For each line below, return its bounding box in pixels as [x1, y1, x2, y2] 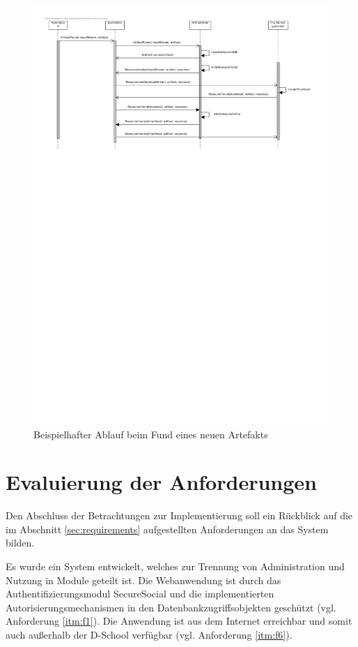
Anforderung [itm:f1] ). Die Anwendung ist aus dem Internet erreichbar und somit [6, 613, 352, 628]
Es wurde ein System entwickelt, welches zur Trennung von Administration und [6, 559, 345, 574]
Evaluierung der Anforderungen [6, 468, 317, 496]
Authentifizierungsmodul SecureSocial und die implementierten [6, 586, 274, 601]
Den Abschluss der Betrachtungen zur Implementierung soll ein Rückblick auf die [6, 508, 353, 523]
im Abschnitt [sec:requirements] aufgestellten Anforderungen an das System [6, 521, 329, 536]
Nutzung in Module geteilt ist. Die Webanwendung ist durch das [6, 572, 281, 587]
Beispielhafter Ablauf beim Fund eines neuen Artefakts [33, 426, 268, 441]
